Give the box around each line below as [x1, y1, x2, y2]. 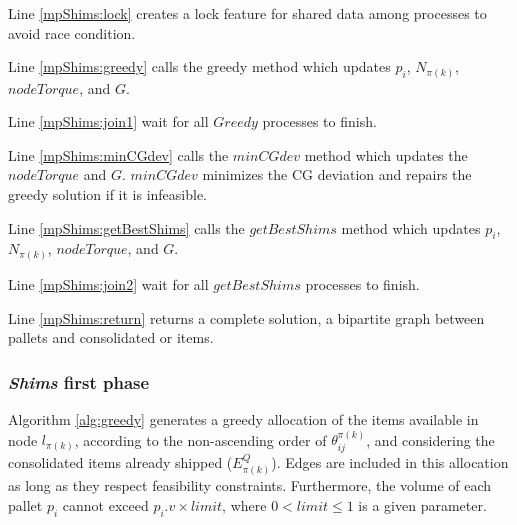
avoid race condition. [8, 22, 136, 43]
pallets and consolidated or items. [8, 327, 214, 348]
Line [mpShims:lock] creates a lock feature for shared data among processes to [8, 3, 487, 23]
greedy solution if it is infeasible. [8, 184, 208, 205]
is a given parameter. [358, 494, 487, 515]
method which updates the [304, 144, 468, 165]
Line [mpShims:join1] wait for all [8, 111, 209, 132]
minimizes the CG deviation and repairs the [202, 164, 472, 185]
